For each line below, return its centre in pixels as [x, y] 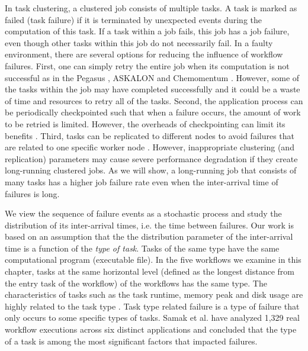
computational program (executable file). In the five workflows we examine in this [153, 260]
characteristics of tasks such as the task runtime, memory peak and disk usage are [154, 294]
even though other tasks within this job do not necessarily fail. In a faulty [139, 42]
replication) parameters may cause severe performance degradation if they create [151, 158]
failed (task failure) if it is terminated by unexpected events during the [133, 19]
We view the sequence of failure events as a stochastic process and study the [143, 213]
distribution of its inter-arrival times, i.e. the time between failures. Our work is [149, 225]
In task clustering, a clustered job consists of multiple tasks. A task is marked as [151, 8]
